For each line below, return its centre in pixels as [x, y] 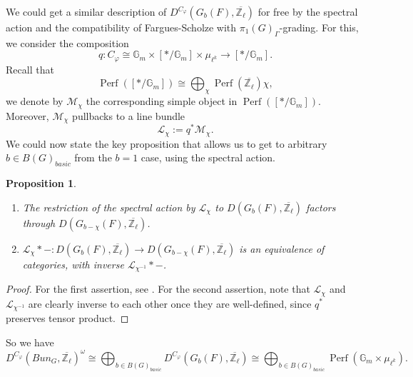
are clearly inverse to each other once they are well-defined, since [170, 303]
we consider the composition [67, 42]
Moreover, [27, 115]
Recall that [30, 69]
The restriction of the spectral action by [109, 207]
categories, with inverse [73, 264]
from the [93, 157]
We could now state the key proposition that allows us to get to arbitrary [167, 143]
